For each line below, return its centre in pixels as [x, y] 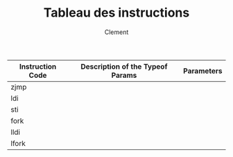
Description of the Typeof [124, 66]
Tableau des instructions [116, 13]
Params [124, 75]
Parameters [203, 71]
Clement [116, 32]
